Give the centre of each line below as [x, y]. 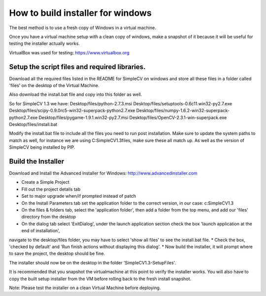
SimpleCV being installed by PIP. [42, 147]
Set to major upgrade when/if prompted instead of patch [79, 196]
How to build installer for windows [81, 13]
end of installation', [41, 231]
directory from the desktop [49, 217]
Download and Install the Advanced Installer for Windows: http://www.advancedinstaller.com [103, 173]
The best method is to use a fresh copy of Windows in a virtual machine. [83, 28]
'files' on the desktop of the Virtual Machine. [54, 85]
